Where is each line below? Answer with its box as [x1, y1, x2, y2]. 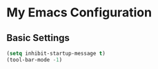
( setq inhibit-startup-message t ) [6, 50, 106, 57]
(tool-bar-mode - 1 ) [6, 56, 63, 63]
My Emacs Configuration [6, 5, 152, 20]
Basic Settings [6, 32, 70, 44]
